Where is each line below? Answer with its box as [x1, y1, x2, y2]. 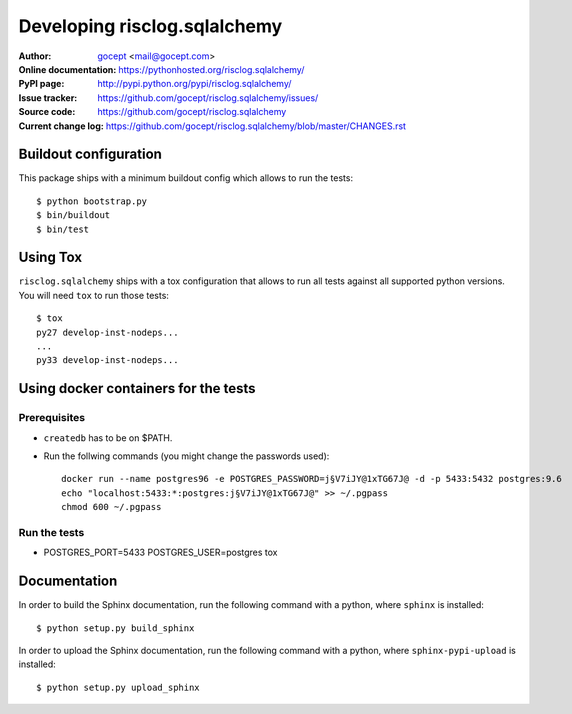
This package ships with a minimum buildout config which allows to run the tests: [18, 172, 354, 184]
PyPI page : [18, 78, 65, 90]
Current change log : [18, 120, 104, 132]
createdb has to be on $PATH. [43, 431, 173, 444]
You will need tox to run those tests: [18, 289, 170, 301]
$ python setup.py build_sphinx [36, 622, 195, 634]
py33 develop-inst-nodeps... [36, 355, 179, 366]
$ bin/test [36, 223, 90, 235]
